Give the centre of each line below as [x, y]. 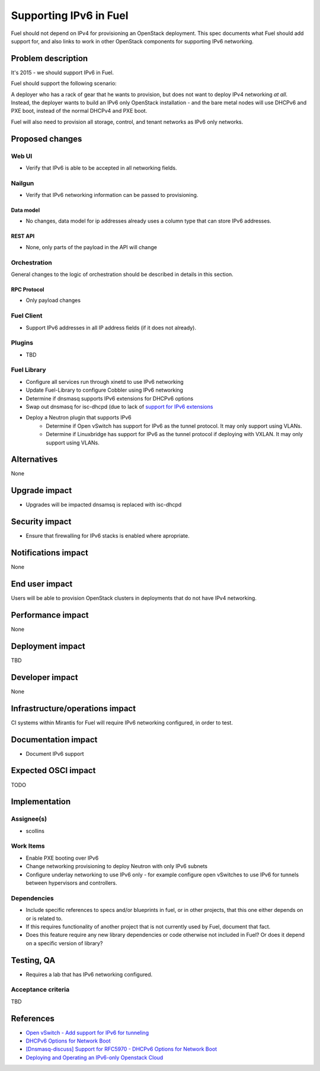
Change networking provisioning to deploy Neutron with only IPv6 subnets [116, 866]
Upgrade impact [41, 490]
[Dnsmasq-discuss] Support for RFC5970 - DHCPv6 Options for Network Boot [121, 1049]
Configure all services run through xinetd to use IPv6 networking [105, 382]
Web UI [22, 156]
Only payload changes [53, 300]
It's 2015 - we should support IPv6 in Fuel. [62, 72]
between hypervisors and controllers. [72, 883]
